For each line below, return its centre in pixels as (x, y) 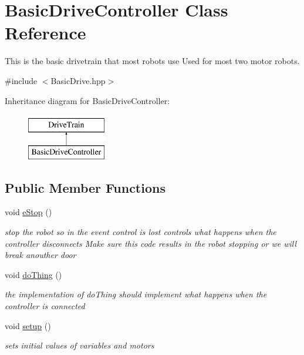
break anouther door (40, 255)
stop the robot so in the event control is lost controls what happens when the (141, 232)
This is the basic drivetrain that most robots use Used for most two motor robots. (152, 61)
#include (21, 80)
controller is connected (45, 306)
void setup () (28, 325)
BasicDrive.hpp (78, 80)
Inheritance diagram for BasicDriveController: (87, 100)
